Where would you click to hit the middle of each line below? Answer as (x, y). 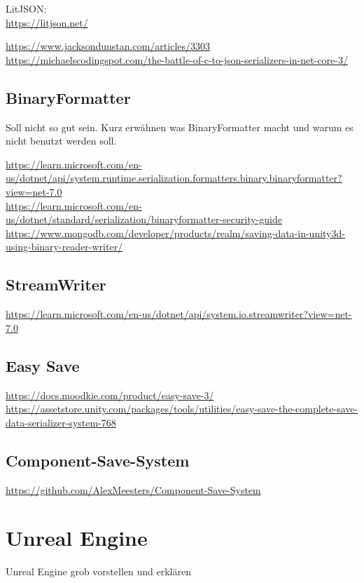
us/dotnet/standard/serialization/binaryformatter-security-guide (144, 219)
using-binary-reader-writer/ (64, 247)
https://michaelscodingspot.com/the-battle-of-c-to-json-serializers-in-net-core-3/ (177, 59)
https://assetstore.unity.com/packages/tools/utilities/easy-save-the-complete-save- (182, 409)
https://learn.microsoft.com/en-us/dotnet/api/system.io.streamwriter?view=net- (179, 314)
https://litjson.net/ (47, 22)
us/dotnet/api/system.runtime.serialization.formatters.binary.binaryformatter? (174, 178)
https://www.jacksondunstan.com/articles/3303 (108, 46)
